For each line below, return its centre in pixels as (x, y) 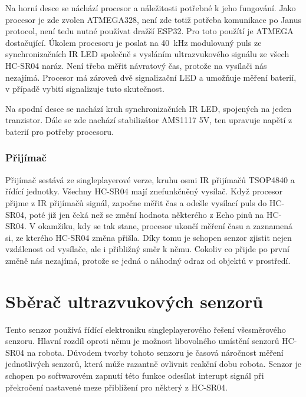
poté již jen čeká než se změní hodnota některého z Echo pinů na (147, 214)
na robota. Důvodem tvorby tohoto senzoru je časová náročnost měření (155, 352)
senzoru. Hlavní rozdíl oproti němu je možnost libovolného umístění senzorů (142, 341)
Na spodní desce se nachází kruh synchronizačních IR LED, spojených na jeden (149, 108)
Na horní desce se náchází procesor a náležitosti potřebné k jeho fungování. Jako (151, 8)
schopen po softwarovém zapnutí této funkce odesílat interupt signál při (135, 375)
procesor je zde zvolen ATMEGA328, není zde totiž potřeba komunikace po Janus (154, 19)
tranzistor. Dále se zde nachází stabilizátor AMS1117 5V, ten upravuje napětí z (149, 120)
